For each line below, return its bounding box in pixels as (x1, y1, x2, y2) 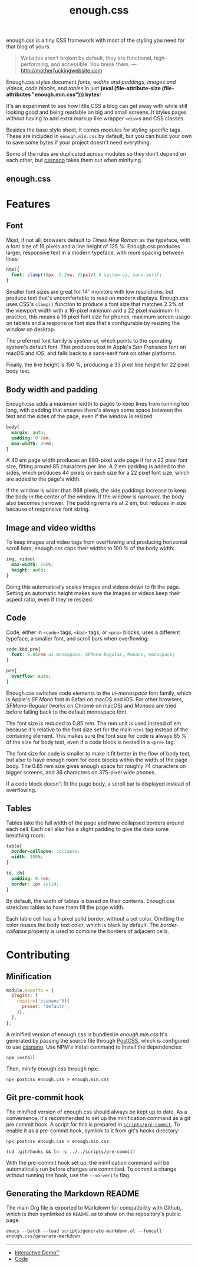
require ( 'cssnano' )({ (16, 998, 70, 1004)
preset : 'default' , (21, 1004, 70, 1010)
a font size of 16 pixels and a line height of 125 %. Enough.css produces (6, 242, 181, 249)
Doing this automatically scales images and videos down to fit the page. (6, 583, 181, 590)
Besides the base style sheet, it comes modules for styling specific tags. (6, 126, 182, 133)
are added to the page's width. (6, 475, 81, 482)
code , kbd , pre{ (6, 646, 41, 652)
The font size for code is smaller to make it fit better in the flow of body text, (6, 750, 191, 757)
